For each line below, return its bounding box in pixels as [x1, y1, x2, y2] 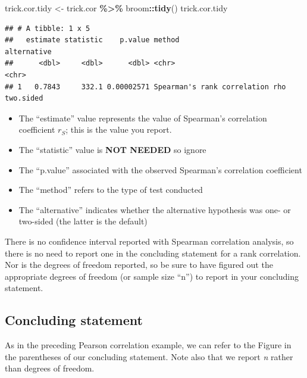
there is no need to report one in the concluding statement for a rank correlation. [5, 246, 301, 259]
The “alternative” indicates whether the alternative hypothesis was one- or [18, 203, 291, 215]
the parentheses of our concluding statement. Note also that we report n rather [5, 350, 293, 363]
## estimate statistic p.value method [5, 36, 180, 45]
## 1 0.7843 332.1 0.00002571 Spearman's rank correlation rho [5, 82, 286, 91]
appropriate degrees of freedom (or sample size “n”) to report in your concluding [5, 270, 299, 282]
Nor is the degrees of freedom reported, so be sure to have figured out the [5, 258, 273, 271]
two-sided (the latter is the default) [18, 215, 148, 227]
